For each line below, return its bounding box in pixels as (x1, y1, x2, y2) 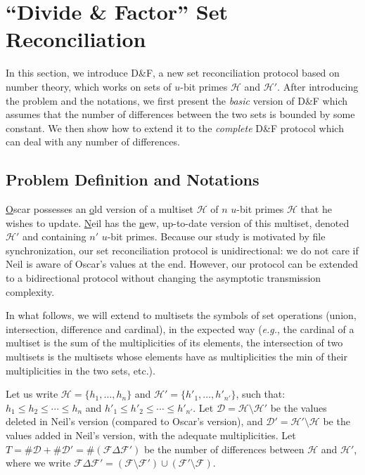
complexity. (6, 284, 55, 299)
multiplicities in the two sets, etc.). (6, 363, 155, 377)
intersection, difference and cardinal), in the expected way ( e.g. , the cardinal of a (6, 321, 354, 336)
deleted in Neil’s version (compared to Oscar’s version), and (6, 414, 263, 429)
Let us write (6, 386, 58, 401)
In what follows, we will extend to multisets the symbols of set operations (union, (6, 308, 357, 323)
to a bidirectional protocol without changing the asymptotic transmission (6, 271, 321, 285)
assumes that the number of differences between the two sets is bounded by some (6, 107, 355, 122)
